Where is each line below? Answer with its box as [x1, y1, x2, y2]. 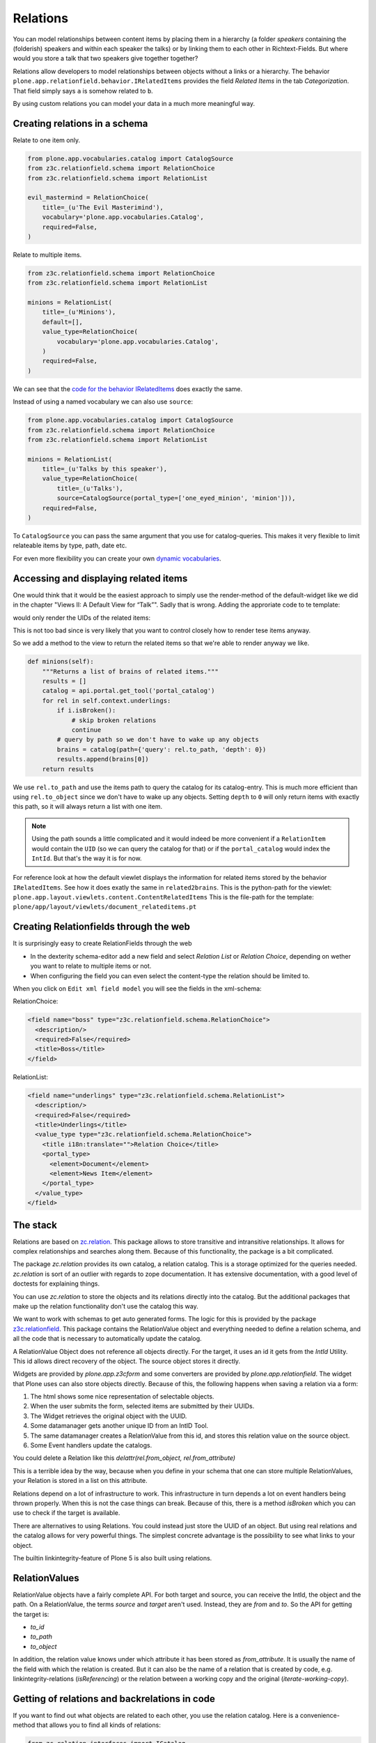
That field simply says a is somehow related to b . [13, 86, 153, 95]
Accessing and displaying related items [13, 572, 188, 584]
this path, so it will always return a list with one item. [13, 802, 163, 811]
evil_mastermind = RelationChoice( [27, 194, 149, 201]
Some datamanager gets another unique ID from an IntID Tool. [30, 1422, 209, 1430]
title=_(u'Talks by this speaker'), [42, 465, 167, 473]
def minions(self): [27, 657, 94, 666]
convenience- [299, 1711, 340, 1719]
